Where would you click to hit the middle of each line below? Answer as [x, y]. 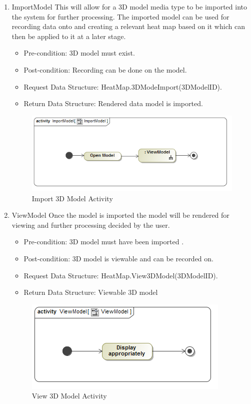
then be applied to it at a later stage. [69, 36]
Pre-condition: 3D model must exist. [79, 53]
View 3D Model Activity [69, 396]
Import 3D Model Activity [72, 198]
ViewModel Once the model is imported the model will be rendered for [120, 215]
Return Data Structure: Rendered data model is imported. [113, 103]
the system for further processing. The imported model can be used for [120, 16]
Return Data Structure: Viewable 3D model [91, 292]
